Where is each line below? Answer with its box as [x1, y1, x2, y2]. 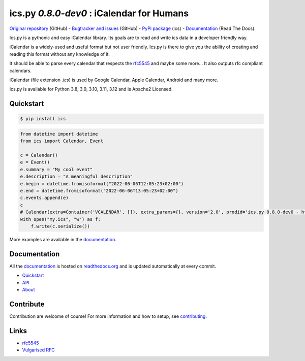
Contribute [9, 300, 45, 308]
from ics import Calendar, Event [20, 138, 104, 144]
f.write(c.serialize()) [30, 223, 90, 229]
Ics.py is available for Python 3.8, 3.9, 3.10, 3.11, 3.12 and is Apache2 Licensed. [9, 86, 173, 92]
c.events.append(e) [20, 195, 69, 201]
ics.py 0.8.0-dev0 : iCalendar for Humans [9, 8, 189, 19]
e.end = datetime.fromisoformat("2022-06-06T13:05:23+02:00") [20, 188, 178, 193]
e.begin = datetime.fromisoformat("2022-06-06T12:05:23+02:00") [20, 181, 184, 186]
